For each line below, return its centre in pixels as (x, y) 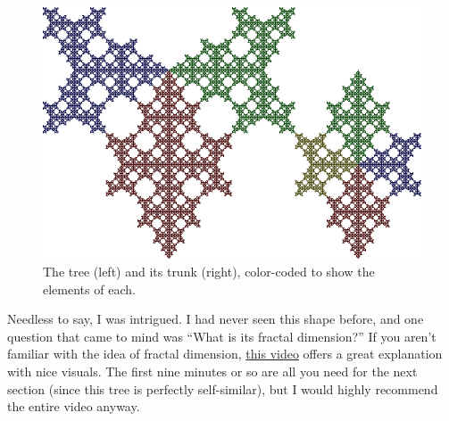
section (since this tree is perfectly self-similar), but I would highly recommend (223, 388)
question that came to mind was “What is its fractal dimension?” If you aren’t (222, 336)
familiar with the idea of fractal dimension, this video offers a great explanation (225, 354)
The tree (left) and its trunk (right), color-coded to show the (209, 271)
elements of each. (89, 289)
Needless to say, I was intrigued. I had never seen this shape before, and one (216, 319)
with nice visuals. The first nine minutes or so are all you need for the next (212, 371)
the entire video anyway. (74, 406)
